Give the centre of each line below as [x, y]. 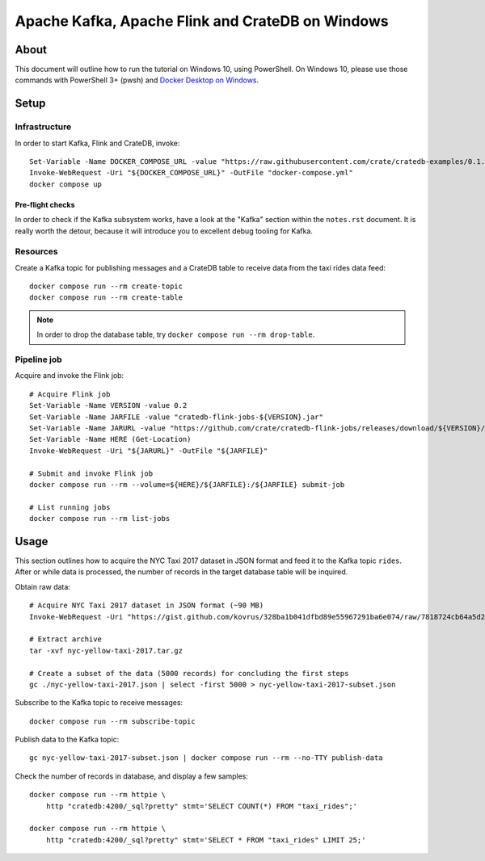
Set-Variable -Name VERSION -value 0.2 [108, 405]
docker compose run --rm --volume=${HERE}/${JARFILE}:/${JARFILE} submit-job [187, 484]
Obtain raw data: [42, 586]
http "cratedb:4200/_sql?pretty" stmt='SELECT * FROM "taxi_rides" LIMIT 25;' [206, 840]
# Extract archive [66, 639]
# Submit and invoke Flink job [91, 473]
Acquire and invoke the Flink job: [70, 376]
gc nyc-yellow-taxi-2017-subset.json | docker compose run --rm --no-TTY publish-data [206, 758]
